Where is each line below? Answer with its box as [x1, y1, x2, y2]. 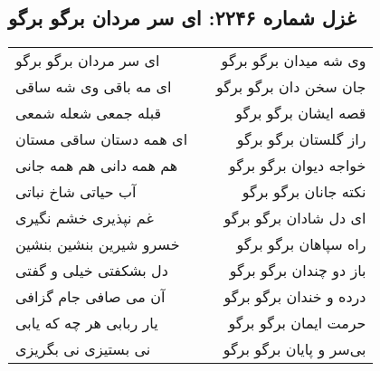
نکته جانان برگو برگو [242, 181, 366, 203]
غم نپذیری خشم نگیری [15, 207, 154, 229]
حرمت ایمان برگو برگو [228, 312, 366, 334]
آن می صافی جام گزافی [15, 286, 166, 308]
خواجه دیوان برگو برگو [229, 155, 366, 176]
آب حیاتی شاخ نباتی [15, 181, 137, 203]
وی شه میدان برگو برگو [221, 50, 366, 71]
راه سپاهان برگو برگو [236, 233, 366, 255]
